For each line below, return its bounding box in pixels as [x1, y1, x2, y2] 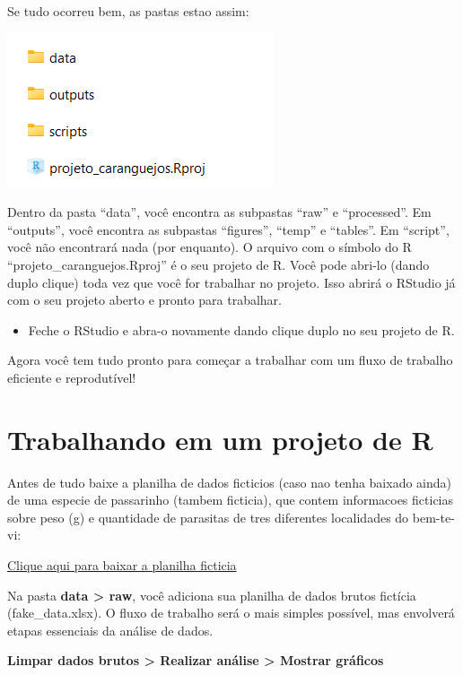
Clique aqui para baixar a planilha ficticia [7, 556, 237, 575]
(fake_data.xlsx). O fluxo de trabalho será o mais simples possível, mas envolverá [7, 603, 455, 622]
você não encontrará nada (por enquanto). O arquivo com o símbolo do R [7, 238, 412, 256]
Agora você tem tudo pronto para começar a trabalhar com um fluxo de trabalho [7, 350, 453, 369]
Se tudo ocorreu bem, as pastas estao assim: [7, 2, 249, 20]
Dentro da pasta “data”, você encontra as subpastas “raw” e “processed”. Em [7, 203, 432, 221]
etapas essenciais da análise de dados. [7, 620, 214, 639]
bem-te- [412, 507, 455, 526]
